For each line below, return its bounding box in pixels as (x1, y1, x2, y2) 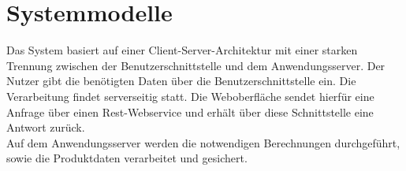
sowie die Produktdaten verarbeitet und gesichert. (6, 150, 248, 166)
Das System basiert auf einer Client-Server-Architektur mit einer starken (6, 42, 358, 58)
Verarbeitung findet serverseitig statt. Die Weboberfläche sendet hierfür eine (6, 87, 374, 104)
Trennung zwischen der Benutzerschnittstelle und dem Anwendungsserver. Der (6, 57, 386, 73)
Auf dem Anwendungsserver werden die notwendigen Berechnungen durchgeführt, (6, 134, 400, 151)
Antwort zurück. (6, 119, 85, 136)
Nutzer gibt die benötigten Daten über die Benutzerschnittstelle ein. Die (6, 72, 356, 89)
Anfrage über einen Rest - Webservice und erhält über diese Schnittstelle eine (6, 103, 374, 120)
